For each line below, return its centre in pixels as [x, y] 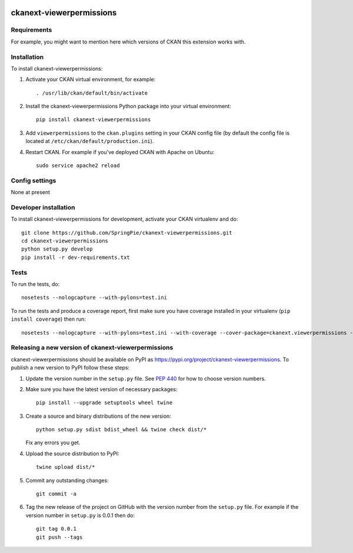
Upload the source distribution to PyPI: [72, 454]
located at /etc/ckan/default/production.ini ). [90, 141]
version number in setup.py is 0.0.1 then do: [80, 515]
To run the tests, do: [35, 284]
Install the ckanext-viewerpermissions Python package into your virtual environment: [129, 106]
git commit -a [56, 494]
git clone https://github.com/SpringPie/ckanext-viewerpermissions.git [127, 233]
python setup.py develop [57, 249]
